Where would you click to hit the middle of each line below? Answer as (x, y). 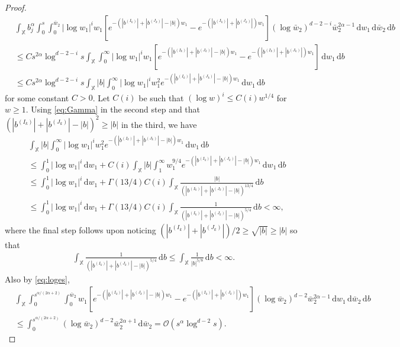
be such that (161, 97)
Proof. (16, 7)
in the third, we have (159, 124)
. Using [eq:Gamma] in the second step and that (113, 109)
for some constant (37, 97)
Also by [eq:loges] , (37, 279)
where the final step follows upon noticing (80, 229)
